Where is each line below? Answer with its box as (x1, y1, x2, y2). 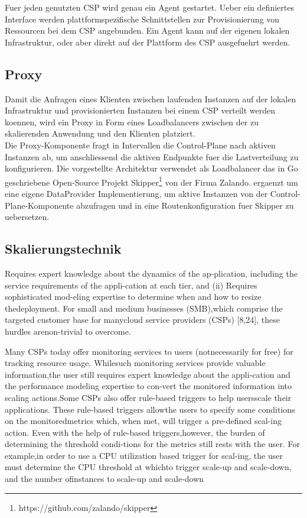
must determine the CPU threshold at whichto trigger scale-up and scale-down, (5, 461, 292, 473)
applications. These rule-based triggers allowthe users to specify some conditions (5, 403, 295, 415)
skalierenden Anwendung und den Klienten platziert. (5, 127, 195, 140)
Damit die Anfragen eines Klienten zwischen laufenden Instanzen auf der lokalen (5, 92, 296, 105)
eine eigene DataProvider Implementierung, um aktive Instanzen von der (5, 187, 268, 199)
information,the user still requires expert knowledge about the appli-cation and (5, 368, 290, 380)
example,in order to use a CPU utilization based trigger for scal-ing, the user (5, 449, 283, 461)
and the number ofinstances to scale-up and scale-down (5, 472, 204, 485)
